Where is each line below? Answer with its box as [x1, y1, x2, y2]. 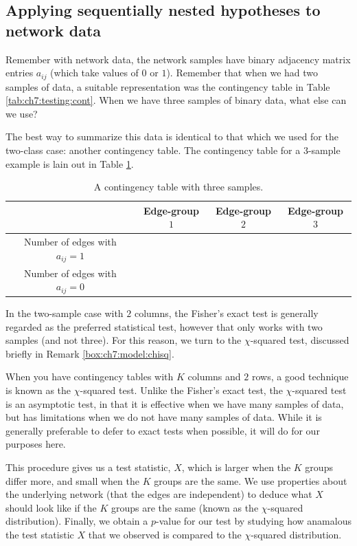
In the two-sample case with [5, 306, 124, 320]
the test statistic [5, 527, 74, 541]
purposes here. [5, 437, 66, 451]
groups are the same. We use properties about [154, 473, 347, 488]
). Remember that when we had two [166, 65, 319, 80]
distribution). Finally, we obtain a [5, 514, 148, 528]
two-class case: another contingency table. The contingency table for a [5, 143, 301, 157]
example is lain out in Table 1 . [5, 156, 134, 171]
